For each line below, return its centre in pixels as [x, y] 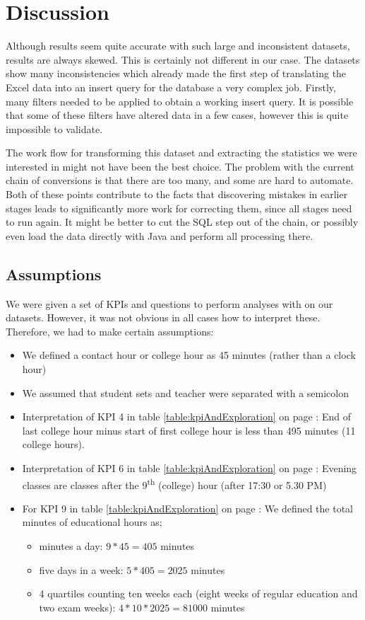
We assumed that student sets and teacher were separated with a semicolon [185, 392]
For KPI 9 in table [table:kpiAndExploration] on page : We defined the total [188, 508]
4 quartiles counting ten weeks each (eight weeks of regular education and [198, 593]
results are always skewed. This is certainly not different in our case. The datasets [183, 59]
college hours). [53, 444]
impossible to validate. [54, 128]
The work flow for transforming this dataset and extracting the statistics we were [181, 153]
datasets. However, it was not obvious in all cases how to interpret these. [163, 317]
